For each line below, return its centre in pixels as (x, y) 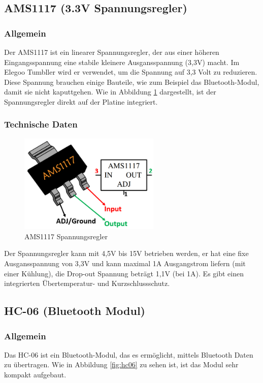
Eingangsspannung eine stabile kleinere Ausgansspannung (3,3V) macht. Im (122, 62)
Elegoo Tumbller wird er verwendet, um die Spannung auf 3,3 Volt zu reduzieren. (131, 72)
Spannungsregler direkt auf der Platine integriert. (81, 101)
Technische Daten (41, 124)
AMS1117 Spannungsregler (66, 236)
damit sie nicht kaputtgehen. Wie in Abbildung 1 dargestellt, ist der (110, 92)
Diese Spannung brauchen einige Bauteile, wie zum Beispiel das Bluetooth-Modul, (132, 82)
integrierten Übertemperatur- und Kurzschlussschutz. (87, 283)
